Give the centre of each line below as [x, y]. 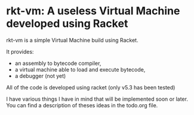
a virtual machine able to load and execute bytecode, [80, 69]
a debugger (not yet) [40, 76]
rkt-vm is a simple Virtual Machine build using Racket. [72, 40]
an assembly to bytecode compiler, [58, 63]
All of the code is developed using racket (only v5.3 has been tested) [91, 87]
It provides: [20, 51]
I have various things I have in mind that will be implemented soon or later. [97, 99]
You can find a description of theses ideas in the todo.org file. [82, 105]
